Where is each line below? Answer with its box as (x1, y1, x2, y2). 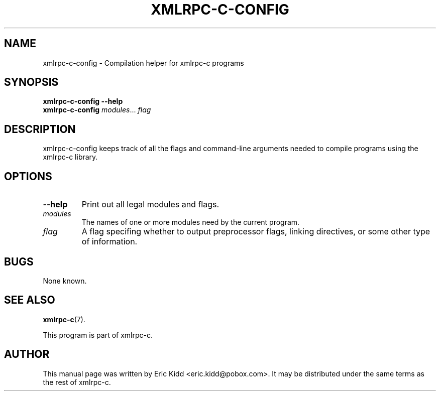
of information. (81, 236, 138, 247)
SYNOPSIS (4, 76, 59, 89)
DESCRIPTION (4, 122, 76, 136)
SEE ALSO (4, 294, 55, 307)
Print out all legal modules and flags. (81, 199, 219, 210)
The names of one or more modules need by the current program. (81, 218, 300, 227)
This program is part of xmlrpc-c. (43, 330, 153, 339)
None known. (43, 276, 87, 285)
